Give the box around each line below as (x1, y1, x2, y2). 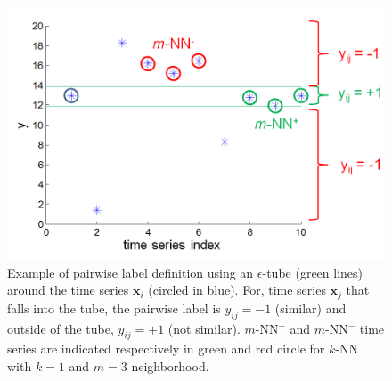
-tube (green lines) (262, 263, 363, 281)
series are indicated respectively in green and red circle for (7, 339, 325, 358)
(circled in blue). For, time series (148, 280, 326, 299)
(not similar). (167, 319, 241, 337)
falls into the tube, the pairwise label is (7, 298, 221, 317)
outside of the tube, (7, 319, 114, 337)
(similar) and (274, 298, 347, 317)
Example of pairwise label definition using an (7, 263, 254, 281)
